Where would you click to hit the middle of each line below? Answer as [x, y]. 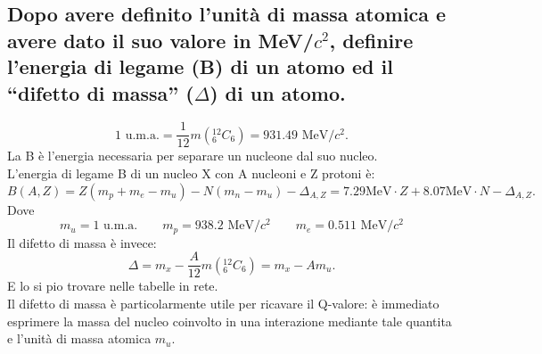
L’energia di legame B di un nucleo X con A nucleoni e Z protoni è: [191, 173]
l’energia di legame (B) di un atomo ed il [200, 66]
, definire [371, 40]
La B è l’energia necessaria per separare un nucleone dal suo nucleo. [193, 156]
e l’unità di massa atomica [79, 338]
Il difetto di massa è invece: [82, 242]
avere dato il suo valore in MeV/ [160, 40]
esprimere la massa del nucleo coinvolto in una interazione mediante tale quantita [230, 321]
